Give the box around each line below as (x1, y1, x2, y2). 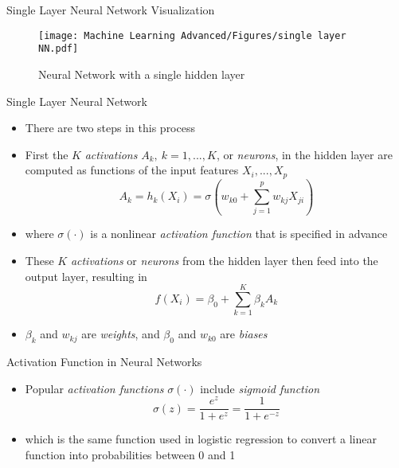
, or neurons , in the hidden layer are (216, 146, 393, 162)
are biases (220, 326, 268, 342)
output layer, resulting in (25, 267, 147, 284)
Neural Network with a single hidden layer (38, 65, 245, 82)
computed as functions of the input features (25, 162, 239, 178)
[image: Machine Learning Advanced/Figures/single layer (38, 29, 346, 41)
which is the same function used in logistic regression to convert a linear (25, 431, 377, 447)
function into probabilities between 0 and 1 (25, 447, 236, 463)
